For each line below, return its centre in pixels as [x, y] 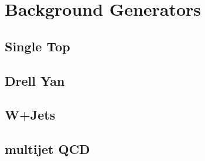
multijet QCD [47, 149]
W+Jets [30, 115]
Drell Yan [35, 80]
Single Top [37, 46]
